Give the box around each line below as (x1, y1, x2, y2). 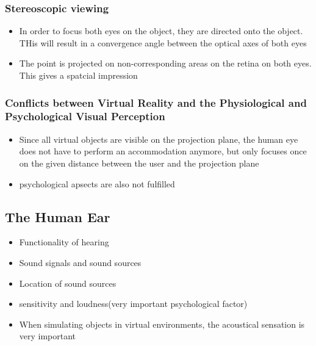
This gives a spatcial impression (19, 69, 138, 81)
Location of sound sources (19, 276, 117, 289)
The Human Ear (5, 207, 110, 226)
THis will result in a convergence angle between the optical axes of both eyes (19, 36, 307, 49)
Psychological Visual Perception (5, 109, 165, 124)
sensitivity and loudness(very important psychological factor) (19, 297, 248, 310)
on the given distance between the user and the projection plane (19, 156, 259, 169)
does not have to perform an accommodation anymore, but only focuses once (19, 145, 307, 157)
